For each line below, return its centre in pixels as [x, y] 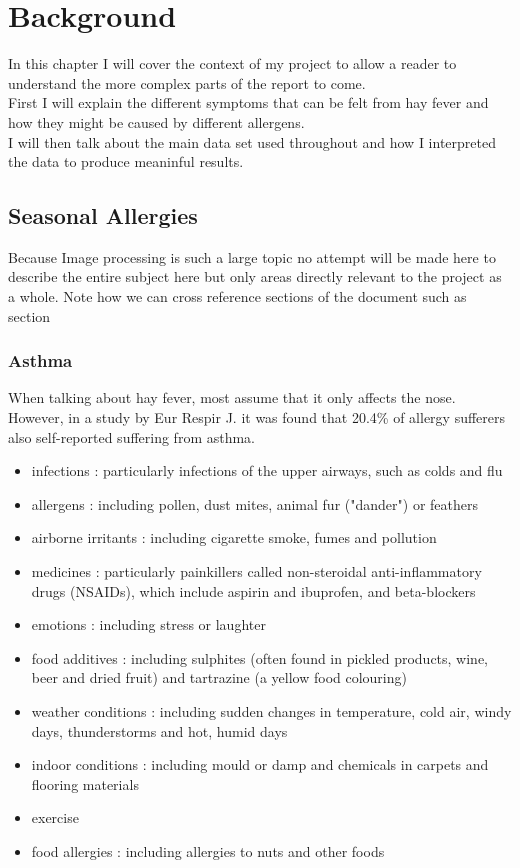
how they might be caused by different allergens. [156, 121]
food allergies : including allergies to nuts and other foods [208, 850]
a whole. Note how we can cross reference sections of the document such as [237, 296]
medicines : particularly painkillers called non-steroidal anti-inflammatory [256, 571]
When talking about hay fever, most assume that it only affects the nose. [232, 397]
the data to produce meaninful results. [126, 161]
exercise [55, 817]
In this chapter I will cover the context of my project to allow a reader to [232, 63]
